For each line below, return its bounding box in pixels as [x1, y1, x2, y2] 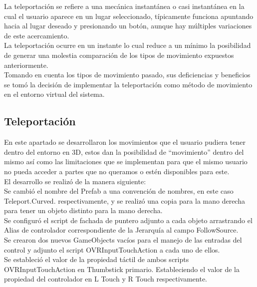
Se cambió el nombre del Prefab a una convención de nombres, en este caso [4, 186, 234, 196]
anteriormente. [4, 59, 48, 70]
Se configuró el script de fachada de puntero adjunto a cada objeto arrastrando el [4, 215, 253, 225]
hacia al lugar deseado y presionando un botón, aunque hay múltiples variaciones [4, 20, 252, 31]
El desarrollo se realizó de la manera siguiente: [4, 176, 146, 186]
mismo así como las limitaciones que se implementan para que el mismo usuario [4, 156, 248, 167]
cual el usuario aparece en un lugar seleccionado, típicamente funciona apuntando [4, 10, 254, 21]
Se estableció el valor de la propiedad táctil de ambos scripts [4, 254, 189, 265]
